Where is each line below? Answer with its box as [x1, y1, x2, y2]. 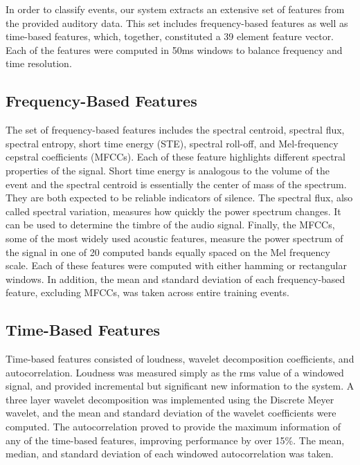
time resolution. [6, 56, 72, 71]
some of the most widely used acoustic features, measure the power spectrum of [6, 230, 343, 245]
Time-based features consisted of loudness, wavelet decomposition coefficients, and [6, 352, 354, 366]
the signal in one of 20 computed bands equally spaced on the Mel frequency [6, 244, 330, 259]
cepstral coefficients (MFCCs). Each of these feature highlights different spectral [6, 149, 345, 164]
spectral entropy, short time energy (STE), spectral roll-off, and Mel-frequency [6, 136, 339, 150]
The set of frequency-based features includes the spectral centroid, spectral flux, [6, 122, 345, 137]
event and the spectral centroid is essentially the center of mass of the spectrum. [6, 176, 347, 191]
